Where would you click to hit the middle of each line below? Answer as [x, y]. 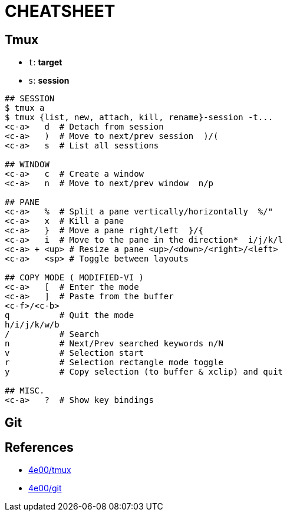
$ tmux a [25, 108]
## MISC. [25, 391]
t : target [45, 62]
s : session [49, 81]
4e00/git [45, 488]
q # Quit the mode [70, 315]
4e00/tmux [50, 470]
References [39, 448]
